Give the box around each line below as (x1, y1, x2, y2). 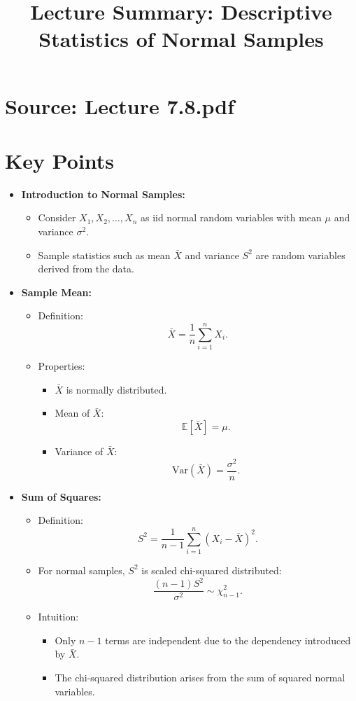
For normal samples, (38, 562, 125, 577)
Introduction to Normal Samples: (21, 186, 185, 201)
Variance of (55, 443, 104, 458)
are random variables (255, 247, 346, 262)
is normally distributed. (66, 382, 167, 396)
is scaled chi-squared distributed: (141, 562, 282, 577)
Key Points (5, 146, 115, 174)
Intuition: (38, 609, 79, 624)
